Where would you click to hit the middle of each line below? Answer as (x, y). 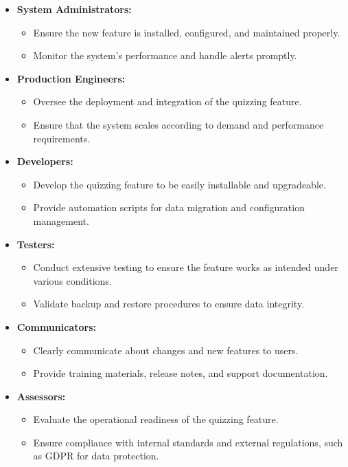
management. (61, 220)
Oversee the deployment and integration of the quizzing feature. (167, 101)
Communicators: (56, 326)
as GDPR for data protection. (96, 456)
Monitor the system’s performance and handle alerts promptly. (165, 55)
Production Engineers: (71, 78)
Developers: (45, 161)
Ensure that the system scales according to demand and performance (178, 124)
